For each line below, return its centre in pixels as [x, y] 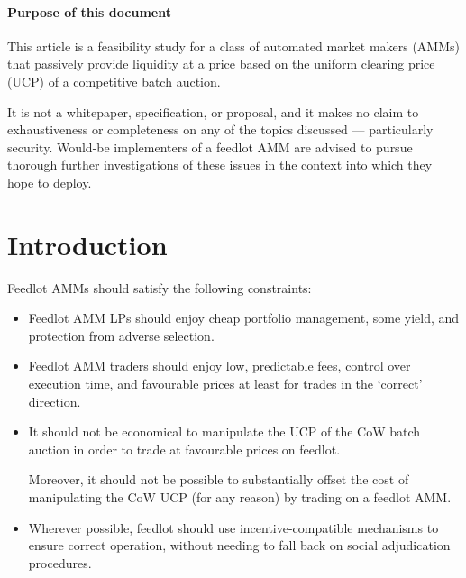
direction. [55, 401]
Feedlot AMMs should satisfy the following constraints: [160, 287]
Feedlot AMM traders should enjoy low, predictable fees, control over [219, 366]
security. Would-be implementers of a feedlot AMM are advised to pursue [210, 147]
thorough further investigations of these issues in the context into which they [220, 165]
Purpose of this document [89, 11]
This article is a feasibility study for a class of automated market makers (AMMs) [234, 46]
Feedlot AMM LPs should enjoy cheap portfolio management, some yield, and [244, 318]
